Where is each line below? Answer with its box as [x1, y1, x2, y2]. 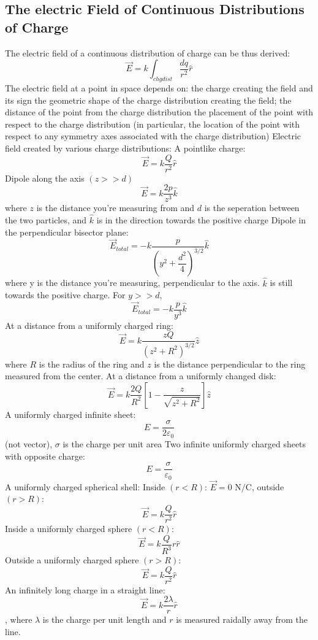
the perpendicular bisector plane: [5, 225, 129, 238]
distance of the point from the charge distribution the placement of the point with [5, 106, 314, 118]
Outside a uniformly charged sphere [5, 553, 139, 566]
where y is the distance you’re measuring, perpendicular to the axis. [5, 276, 260, 289]
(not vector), [5, 437, 53, 450]
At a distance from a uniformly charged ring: [5, 318, 173, 331]
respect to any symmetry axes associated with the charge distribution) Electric [5, 129, 301, 142]
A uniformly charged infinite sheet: [5, 407, 136, 420]
